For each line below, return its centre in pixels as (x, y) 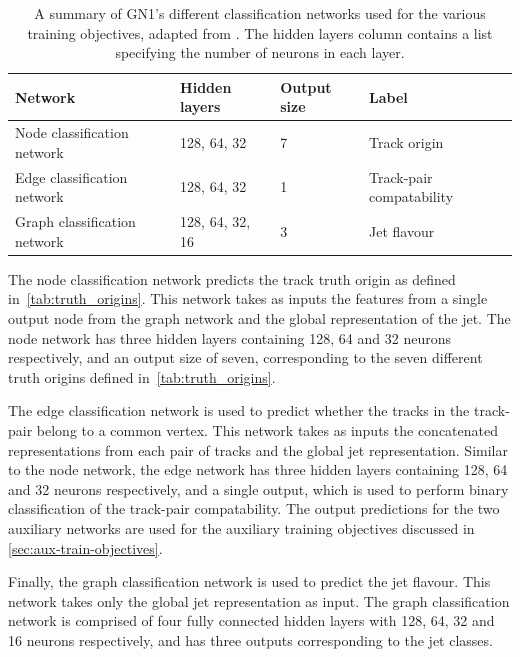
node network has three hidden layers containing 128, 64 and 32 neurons (229, 337)
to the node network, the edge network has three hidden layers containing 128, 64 (258, 469)
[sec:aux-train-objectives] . (85, 547)
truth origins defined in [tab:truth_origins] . (142, 376)
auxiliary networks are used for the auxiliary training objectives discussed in (241, 527)
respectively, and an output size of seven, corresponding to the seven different (245, 357)
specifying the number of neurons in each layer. (260, 52)
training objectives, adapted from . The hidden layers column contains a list (260, 32)
